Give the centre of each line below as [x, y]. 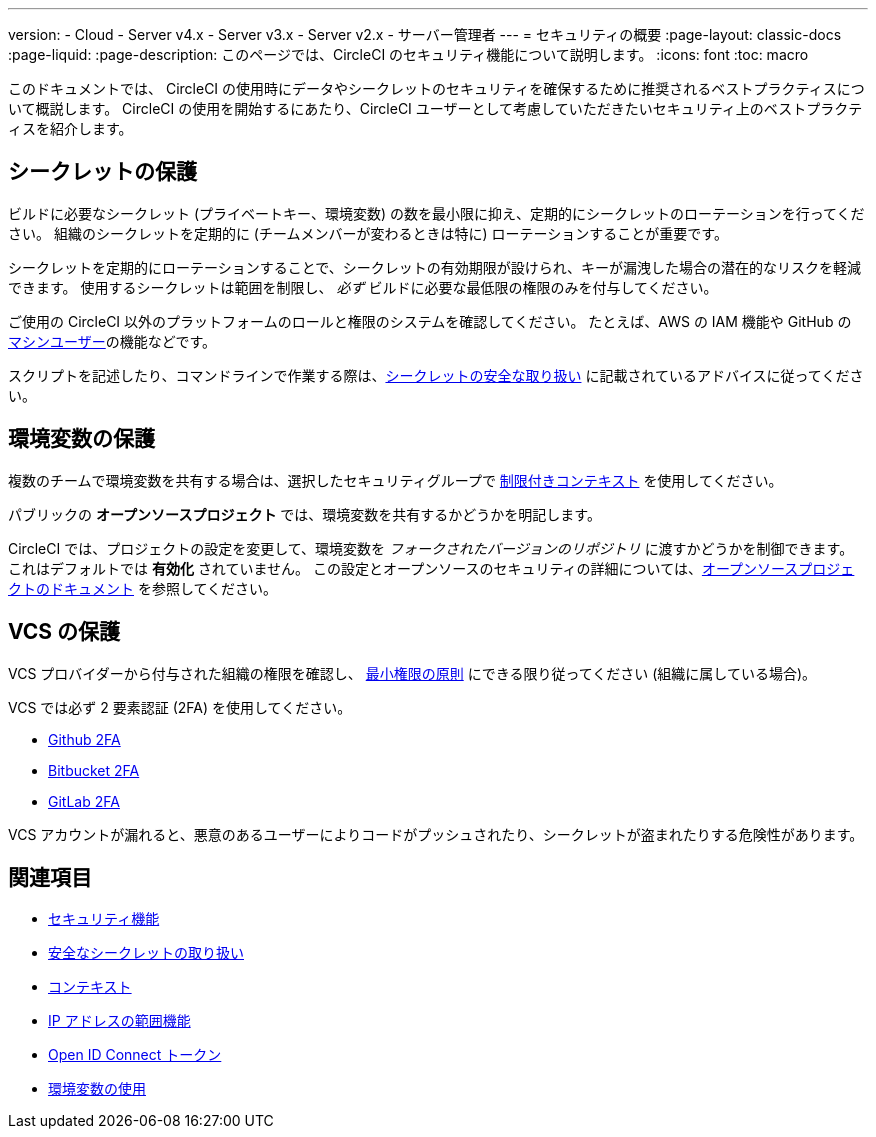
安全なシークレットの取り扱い [146, 953]
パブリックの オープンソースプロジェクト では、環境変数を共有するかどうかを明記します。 [304, 514]
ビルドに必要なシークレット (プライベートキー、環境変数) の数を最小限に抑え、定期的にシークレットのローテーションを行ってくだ [436, 213]
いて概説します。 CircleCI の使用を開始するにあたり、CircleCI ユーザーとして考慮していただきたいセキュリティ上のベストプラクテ [435, 108]
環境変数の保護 [81, 439]
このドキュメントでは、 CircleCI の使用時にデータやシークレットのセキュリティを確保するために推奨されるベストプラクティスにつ [436, 88]
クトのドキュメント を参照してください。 [143, 588]
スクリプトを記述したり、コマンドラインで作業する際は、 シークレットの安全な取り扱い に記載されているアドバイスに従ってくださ [436, 375]
